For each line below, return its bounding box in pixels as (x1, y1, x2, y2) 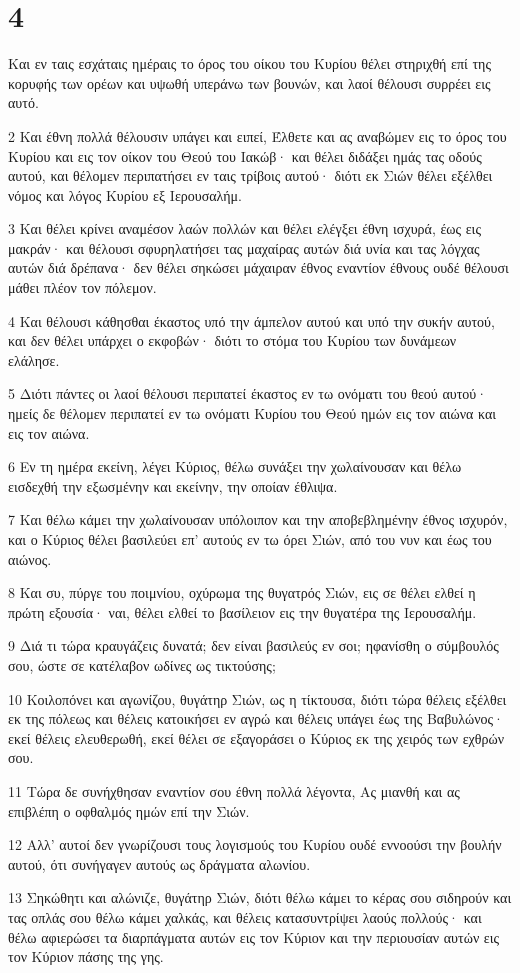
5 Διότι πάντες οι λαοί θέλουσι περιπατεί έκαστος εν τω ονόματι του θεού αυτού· (8, 383, 488, 404)
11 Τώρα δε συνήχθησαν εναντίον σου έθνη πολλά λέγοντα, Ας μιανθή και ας (8, 780, 460, 801)
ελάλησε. (8, 349, 60, 370)
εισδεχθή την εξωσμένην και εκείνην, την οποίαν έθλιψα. (8, 475, 338, 496)
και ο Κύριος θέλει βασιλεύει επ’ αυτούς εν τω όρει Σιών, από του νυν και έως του (8, 529, 492, 549)
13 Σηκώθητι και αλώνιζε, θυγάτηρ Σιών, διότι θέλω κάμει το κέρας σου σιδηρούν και (8, 887, 512, 908)
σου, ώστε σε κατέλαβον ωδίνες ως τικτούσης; (8, 654, 276, 675)
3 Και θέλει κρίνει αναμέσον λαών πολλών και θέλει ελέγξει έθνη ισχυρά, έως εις (8, 218, 481, 239)
